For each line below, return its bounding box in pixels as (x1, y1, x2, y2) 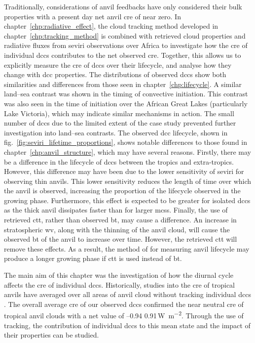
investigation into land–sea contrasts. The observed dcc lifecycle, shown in (4, 127, 228, 137)
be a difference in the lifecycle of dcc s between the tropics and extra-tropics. (4, 156, 234, 167)
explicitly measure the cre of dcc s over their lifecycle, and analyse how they (4, 59, 232, 70)
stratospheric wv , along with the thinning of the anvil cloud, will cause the (4, 224, 230, 234)
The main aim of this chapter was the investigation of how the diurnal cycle (4, 270, 234, 280)
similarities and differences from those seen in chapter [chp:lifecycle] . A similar (4, 79, 242, 89)
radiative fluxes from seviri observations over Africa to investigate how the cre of (4, 40, 248, 50)
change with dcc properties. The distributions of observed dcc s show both (4, 69, 226, 80)
